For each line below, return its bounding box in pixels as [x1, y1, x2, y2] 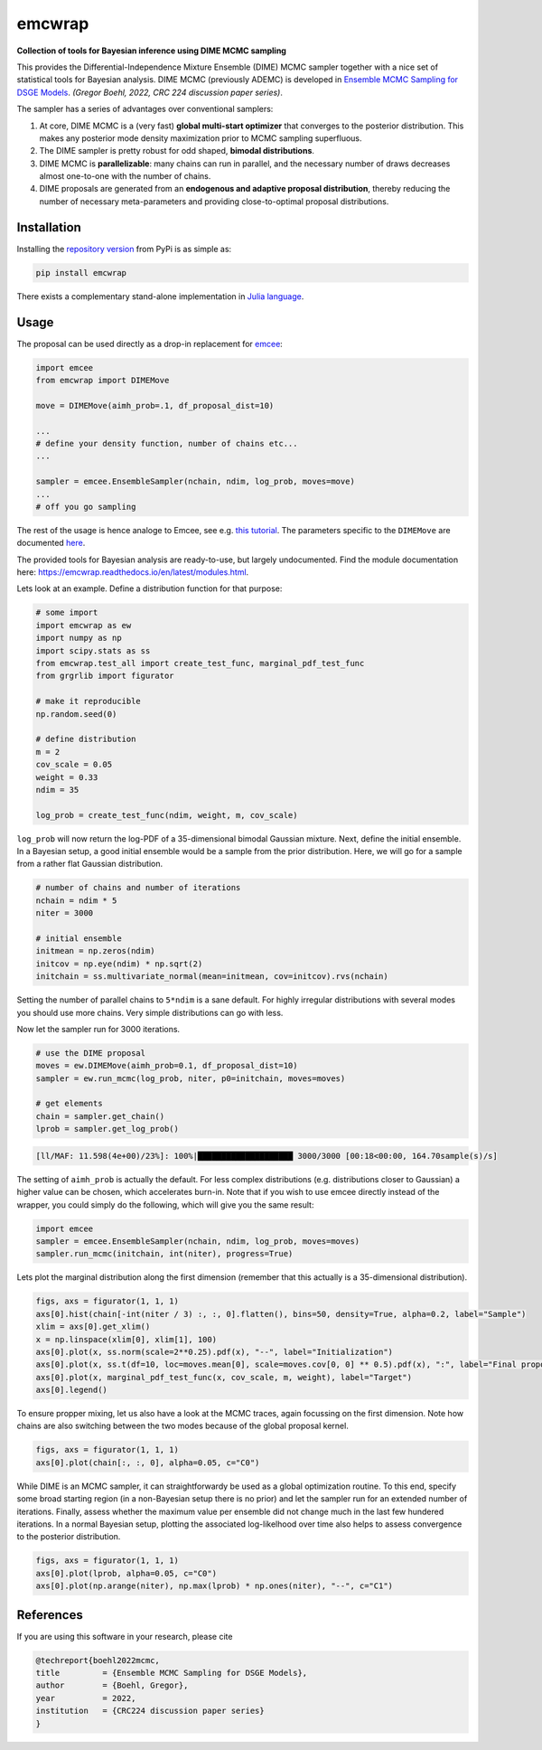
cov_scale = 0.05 [35, 759, 113, 770]
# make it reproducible [35, 696, 142, 707]
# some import [35, 607, 98, 618]
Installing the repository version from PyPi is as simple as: [16, 243, 232, 254]
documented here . [16, 538, 86, 549]
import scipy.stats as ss [35, 645, 151, 655]
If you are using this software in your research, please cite [16, 1631, 233, 1642]
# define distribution [35, 734, 136, 745]
